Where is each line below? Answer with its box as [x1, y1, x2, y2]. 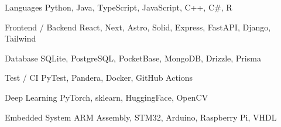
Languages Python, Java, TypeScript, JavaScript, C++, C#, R [5, 1, 232, 13]
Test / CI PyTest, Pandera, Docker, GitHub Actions [5, 71, 193, 84]
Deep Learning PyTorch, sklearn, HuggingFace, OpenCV [5, 91, 208, 103]
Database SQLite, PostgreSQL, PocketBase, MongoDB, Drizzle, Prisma [5, 52, 261, 64]
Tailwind [5, 32, 36, 44]
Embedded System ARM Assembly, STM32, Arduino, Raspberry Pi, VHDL [5, 111, 277, 123]
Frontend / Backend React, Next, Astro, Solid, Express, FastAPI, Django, [5, 20, 271, 33]
